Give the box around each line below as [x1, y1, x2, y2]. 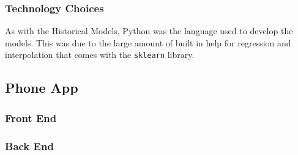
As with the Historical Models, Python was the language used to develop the [5, 24, 293, 37]
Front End [5, 110, 57, 125]
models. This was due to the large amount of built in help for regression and [5, 36, 291, 49]
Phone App [5, 78, 78, 97]
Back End [5, 138, 54, 153]
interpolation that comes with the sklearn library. [5, 48, 195, 61]
